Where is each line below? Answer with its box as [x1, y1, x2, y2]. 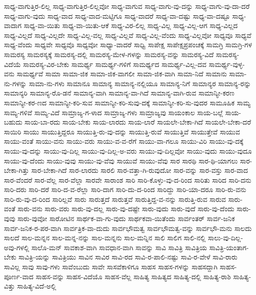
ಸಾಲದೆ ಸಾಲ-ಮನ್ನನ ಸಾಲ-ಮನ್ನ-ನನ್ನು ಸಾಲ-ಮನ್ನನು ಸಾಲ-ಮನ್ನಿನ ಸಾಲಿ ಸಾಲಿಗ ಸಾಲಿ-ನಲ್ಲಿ [4, 232, 206, 243]
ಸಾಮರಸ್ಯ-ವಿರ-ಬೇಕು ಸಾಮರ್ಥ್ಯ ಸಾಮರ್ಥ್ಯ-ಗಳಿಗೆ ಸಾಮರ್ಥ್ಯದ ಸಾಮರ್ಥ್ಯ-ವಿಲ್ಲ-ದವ [23, 59, 207, 69]
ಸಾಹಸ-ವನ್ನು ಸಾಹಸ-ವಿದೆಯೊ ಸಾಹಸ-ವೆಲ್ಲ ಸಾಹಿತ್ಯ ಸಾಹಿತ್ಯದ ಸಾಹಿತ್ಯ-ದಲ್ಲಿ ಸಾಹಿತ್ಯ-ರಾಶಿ [36, 271, 231, 281]
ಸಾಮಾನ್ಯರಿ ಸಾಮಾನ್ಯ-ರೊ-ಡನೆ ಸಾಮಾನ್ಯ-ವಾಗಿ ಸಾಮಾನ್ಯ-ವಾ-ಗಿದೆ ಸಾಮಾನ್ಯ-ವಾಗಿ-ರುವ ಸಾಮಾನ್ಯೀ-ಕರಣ [4, 88, 235, 98]
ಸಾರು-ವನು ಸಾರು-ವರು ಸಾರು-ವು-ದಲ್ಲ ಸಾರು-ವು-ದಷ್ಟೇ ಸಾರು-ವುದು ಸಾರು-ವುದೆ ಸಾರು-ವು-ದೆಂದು [17, 203, 234, 214]
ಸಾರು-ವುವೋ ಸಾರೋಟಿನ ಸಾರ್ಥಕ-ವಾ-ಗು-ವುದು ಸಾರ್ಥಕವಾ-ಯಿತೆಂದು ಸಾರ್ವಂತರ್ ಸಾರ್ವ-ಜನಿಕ [17, 213, 235, 224]
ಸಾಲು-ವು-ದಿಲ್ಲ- [208, 232, 243, 243]
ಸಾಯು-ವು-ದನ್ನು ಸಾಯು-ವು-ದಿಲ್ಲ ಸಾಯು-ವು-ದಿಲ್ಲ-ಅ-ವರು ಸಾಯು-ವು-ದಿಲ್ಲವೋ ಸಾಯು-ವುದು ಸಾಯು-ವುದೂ [4, 145, 252, 156]
